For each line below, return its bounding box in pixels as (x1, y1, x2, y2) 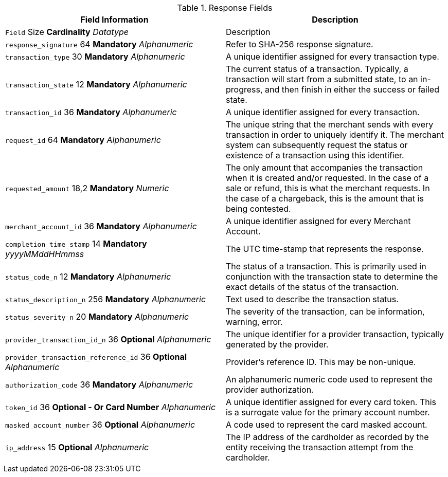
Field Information (80, 14, 149, 25)
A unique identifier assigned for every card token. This (226, 397, 437, 407)
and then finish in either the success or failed (265, 84, 439, 95)
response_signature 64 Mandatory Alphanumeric (5, 39, 193, 49)
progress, (226, 84, 263, 95)
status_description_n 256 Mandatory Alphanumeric (5, 294, 206, 304)
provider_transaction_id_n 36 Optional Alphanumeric (5, 334, 211, 344)
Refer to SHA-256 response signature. (226, 39, 373, 49)
